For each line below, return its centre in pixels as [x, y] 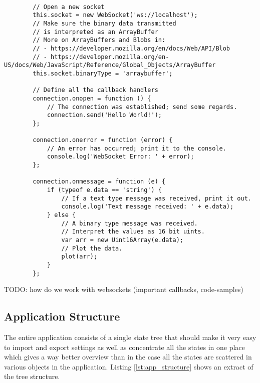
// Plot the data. [92, 248]
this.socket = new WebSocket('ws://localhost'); [115, 15]
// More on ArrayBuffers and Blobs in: [99, 40]
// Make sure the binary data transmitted [104, 23]
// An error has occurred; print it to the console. [137, 148]
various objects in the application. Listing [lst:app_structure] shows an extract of [129, 366]
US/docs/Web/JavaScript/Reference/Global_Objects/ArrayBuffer [110, 65]
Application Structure [62, 316]
